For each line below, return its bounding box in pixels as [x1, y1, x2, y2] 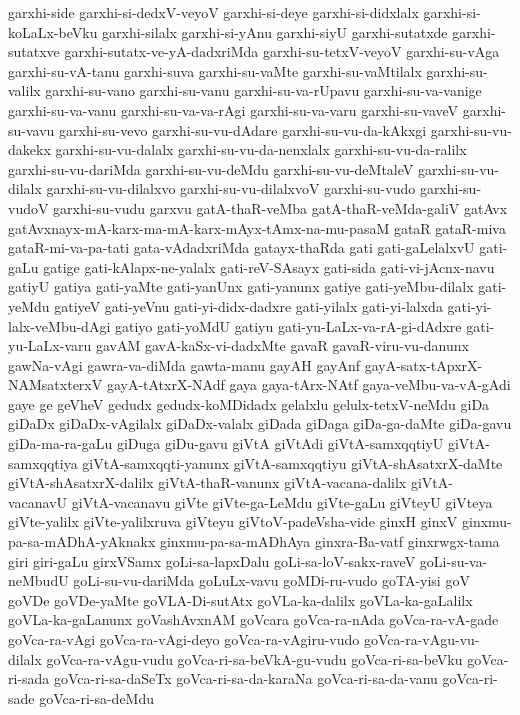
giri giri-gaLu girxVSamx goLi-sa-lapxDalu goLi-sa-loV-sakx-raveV [8, 550, 416, 571]
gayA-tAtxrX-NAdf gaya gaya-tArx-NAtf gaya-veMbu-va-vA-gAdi [106, 374, 511, 395]
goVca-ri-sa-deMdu [39, 687, 155, 708]
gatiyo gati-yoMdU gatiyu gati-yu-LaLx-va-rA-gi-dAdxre [114, 315, 462, 336]
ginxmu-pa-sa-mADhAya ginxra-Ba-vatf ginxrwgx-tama [159, 531, 500, 552]
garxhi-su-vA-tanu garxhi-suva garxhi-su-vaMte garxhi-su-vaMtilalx [8, 60, 422, 81]
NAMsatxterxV [8, 374, 103, 395]
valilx [8, 80, 41, 101]
